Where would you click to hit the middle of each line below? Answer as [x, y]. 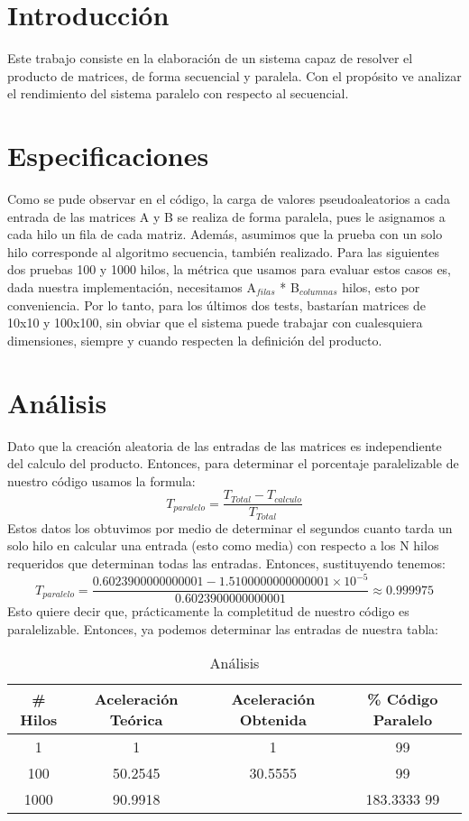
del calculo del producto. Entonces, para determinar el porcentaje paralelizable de [233, 463]
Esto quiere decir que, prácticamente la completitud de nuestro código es [208, 611]
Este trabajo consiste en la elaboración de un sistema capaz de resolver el [210, 58]
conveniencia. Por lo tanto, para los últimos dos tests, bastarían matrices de [217, 304]
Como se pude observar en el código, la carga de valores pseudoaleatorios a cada [229, 199]
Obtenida [273, 720]
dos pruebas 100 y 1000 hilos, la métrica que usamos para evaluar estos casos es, [230, 269]
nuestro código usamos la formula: [101, 480]
